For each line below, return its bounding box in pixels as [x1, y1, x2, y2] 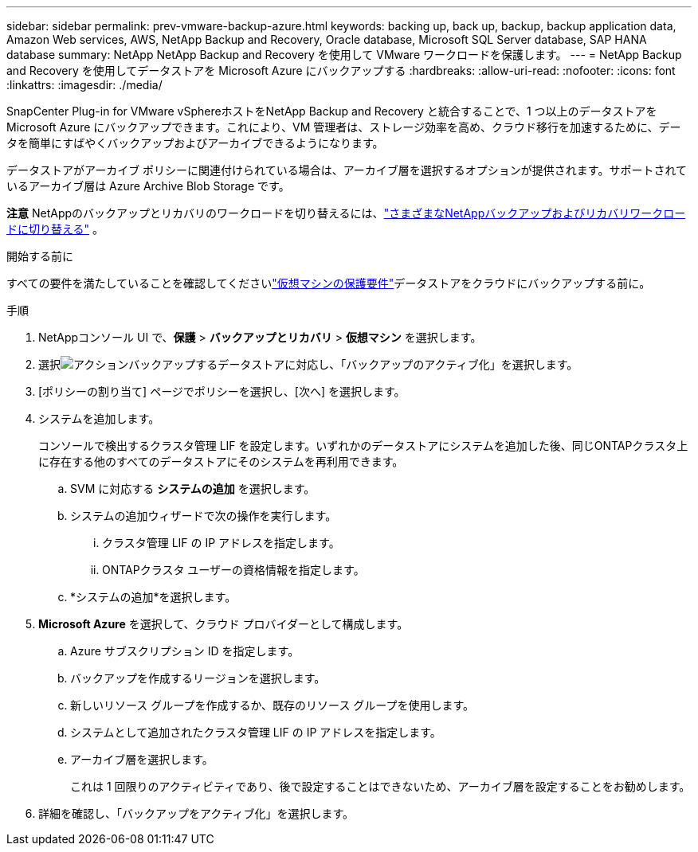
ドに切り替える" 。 [6, 222, 104, 236]
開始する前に [6, 249, 73, 263]
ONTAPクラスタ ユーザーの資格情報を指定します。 [102, 563, 365, 576]
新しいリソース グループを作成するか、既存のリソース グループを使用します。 [70, 698, 475, 712]
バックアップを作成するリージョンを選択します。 [70, 671, 326, 685]
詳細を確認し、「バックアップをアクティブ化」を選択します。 [38, 807, 355, 820]
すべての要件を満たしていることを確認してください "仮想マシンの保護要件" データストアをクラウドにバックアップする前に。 [6, 276, 651, 290]
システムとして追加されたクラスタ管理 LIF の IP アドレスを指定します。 [70, 725, 441, 739]
